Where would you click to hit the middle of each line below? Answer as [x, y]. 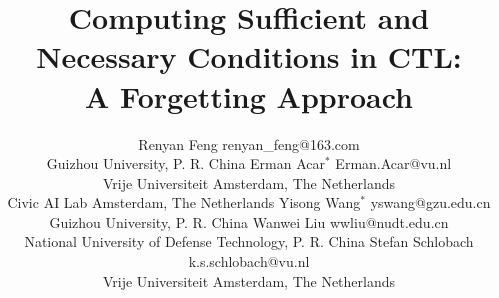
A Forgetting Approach [249, 95]
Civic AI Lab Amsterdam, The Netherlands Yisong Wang [184, 202]
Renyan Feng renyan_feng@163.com [249, 143]
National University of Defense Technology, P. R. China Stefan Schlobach [249, 241]
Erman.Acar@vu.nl [393, 163]
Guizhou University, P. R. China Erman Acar [186, 163]
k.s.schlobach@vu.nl [249, 261]
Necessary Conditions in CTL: [249, 56]
